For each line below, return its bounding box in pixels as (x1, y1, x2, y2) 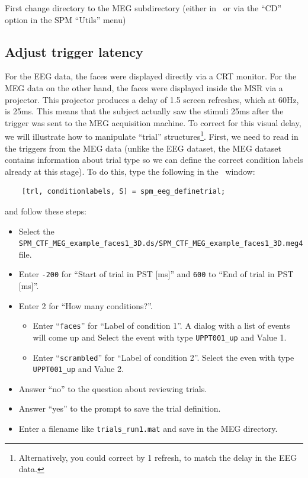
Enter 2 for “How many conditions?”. (18, 299, 153, 312)
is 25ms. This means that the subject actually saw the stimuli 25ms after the (5, 105, 284, 117)
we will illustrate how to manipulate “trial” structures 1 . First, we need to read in (5, 129, 299, 143)
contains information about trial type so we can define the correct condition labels (5, 153, 303, 166)
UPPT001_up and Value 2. (33, 362, 124, 375)
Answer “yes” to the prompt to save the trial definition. (18, 402, 221, 415)
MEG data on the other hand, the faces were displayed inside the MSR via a (5, 81, 283, 94)
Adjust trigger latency (5, 42, 143, 60)
